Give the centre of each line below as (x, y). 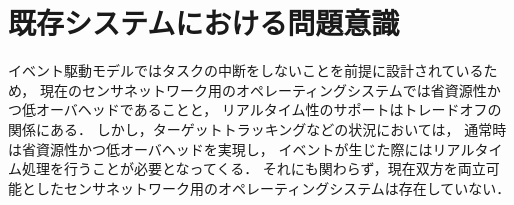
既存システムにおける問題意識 (204, 22)
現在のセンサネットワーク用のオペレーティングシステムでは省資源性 (263, 89)
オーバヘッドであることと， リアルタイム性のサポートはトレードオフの (268, 109)
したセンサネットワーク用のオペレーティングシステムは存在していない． (273, 187)
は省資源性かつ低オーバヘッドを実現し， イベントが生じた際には (220, 148)
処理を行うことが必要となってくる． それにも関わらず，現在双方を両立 (253, 168)
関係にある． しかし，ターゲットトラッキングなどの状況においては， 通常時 (257, 128)
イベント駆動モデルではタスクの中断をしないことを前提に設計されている (246, 70)
